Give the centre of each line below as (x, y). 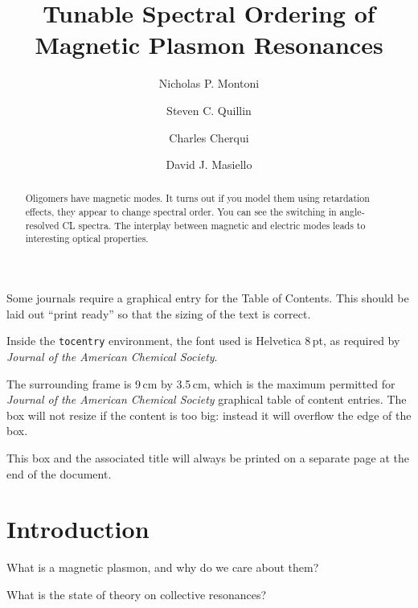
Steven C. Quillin (209, 110)
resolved (42, 225)
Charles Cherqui (209, 137)
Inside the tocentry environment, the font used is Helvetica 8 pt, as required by (203, 341)
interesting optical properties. (87, 238)
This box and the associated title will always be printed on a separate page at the (208, 457)
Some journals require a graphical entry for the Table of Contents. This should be (208, 298)
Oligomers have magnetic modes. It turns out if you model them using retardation (197, 198)
